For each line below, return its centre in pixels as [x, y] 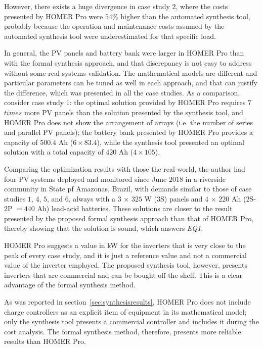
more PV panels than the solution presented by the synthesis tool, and [134, 112]
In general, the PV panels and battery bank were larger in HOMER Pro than [124, 53]
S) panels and [182, 198]
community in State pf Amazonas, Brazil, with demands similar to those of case [128, 189]
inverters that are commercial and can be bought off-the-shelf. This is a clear [123, 275]
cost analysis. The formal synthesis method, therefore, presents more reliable [123, 331]
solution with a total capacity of [54, 152]
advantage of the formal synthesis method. [70, 285]
